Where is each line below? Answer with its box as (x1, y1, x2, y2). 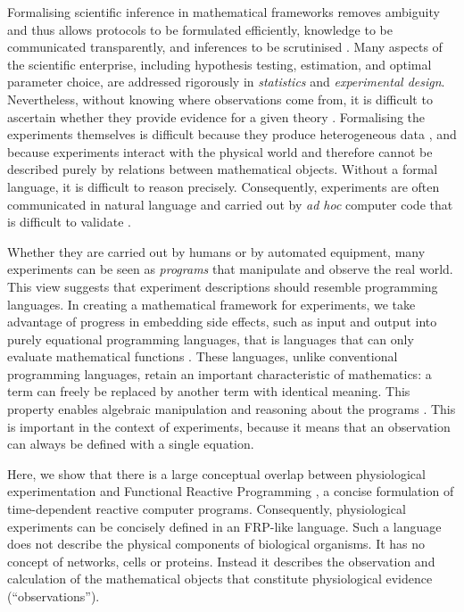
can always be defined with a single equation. (7, 434, 254, 453)
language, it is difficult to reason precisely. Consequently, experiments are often (7, 177, 440, 195)
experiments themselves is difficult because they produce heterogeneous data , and (7, 125, 457, 144)
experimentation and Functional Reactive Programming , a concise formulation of (7, 482, 454, 500)
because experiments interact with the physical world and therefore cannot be (7, 142, 433, 161)
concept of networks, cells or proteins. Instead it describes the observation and (7, 551, 435, 570)
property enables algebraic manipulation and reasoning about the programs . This (7, 400, 456, 418)
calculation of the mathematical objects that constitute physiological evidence (7, 569, 433, 588)
